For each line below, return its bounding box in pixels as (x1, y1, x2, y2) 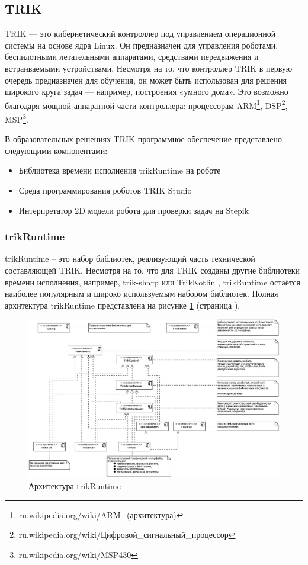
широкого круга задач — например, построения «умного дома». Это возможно (5, 85, 288, 98)
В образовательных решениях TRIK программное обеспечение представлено (5, 133, 283, 145)
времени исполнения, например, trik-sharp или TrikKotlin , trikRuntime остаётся (5, 275, 300, 288)
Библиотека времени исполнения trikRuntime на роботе (18, 164, 221, 176)
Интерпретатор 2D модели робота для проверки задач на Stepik (18, 204, 249, 216)
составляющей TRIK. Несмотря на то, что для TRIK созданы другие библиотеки (5, 264, 300, 277)
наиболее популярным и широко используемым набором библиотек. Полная (5, 287, 278, 300)
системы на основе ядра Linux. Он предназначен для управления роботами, (5, 38, 278, 51)
